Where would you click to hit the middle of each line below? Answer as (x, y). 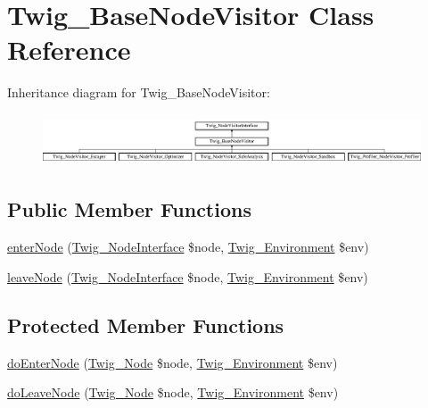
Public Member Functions (129, 209)
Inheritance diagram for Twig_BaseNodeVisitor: (139, 92)
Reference (69, 50)
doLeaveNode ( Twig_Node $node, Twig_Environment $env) (173, 392)
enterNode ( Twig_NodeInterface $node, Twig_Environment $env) (188, 247)
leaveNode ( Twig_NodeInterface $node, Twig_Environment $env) (188, 276)
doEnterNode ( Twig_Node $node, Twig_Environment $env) (173, 362)
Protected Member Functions (146, 325)
